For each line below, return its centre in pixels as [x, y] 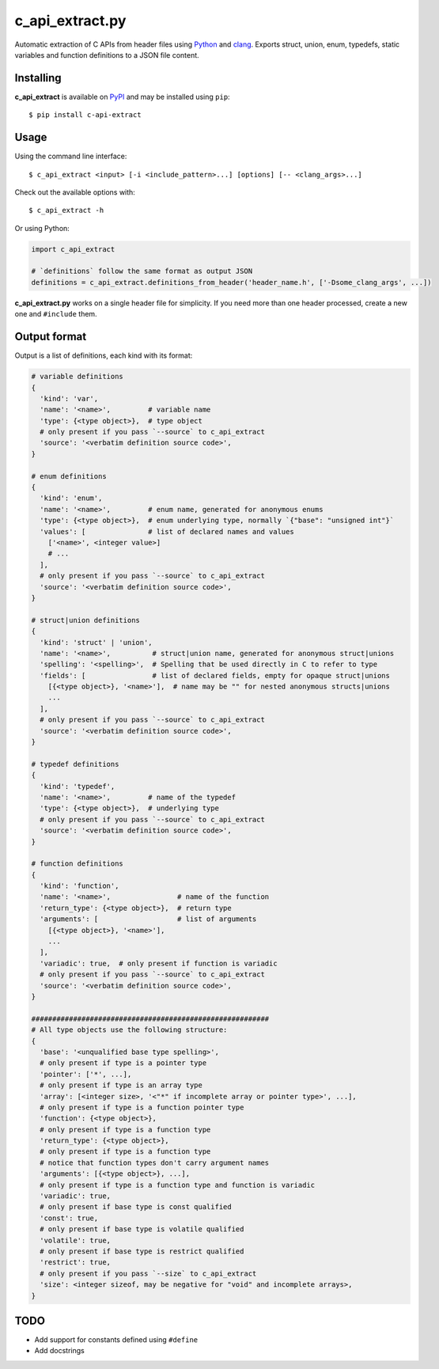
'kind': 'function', [79, 886]
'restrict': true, [75, 1263]
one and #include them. [56, 314]
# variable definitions [78, 377]
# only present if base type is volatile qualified [142, 1229]
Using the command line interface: [71, 156]
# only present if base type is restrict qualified [142, 1251]
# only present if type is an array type [121, 1085]
